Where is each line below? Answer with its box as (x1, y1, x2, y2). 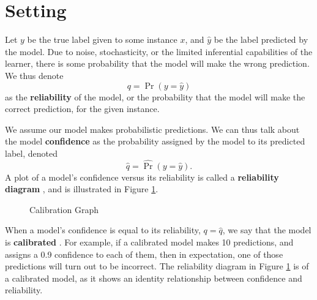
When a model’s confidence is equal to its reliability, (5, 223, 201, 236)
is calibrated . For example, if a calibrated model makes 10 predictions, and (5, 236, 294, 249)
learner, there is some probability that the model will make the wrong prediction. (5, 57, 310, 70)
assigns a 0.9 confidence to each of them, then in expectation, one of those (5, 247, 283, 260)
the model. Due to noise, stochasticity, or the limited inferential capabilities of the (5, 45, 313, 58)
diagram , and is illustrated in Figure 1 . (5, 182, 158, 195)
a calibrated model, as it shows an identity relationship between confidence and (5, 271, 302, 284)
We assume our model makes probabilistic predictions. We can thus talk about (5, 122, 300, 135)
